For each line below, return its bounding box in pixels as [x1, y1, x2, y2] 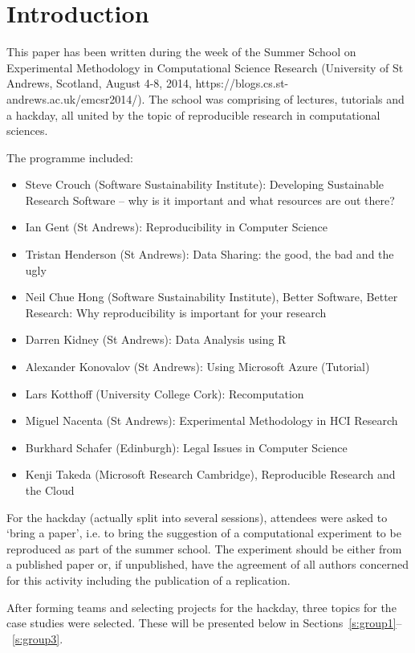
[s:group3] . [12, 630, 63, 647]
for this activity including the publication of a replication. [6, 571, 291, 588]
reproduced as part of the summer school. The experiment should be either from [6, 540, 402, 557]
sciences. [6, 122, 48, 139]
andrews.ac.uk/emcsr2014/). [6, 90, 145, 107]
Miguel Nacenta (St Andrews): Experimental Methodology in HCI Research [25, 412, 398, 429]
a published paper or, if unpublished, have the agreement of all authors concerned [6, 556, 409, 573]
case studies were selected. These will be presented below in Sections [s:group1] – [6, 614, 402, 631]
